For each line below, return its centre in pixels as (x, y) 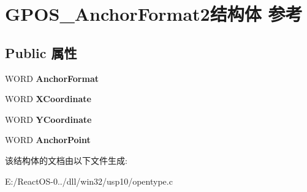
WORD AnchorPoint (48, 140)
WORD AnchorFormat (52, 78)
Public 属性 (41, 52)
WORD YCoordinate (48, 119)
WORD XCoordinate (48, 99)
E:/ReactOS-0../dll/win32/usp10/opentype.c (89, 181)
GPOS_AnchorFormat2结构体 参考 (154, 14)
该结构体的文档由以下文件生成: (66, 160)
